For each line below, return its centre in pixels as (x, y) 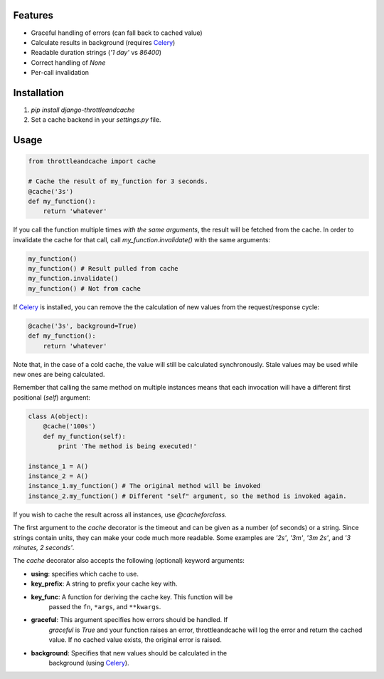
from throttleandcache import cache (92, 161)
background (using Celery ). (89, 663)
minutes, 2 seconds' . (44, 548)
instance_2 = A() (58, 476)
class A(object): (58, 416)
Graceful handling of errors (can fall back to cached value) (117, 33)
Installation (38, 93)
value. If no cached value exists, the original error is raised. (135, 640)
